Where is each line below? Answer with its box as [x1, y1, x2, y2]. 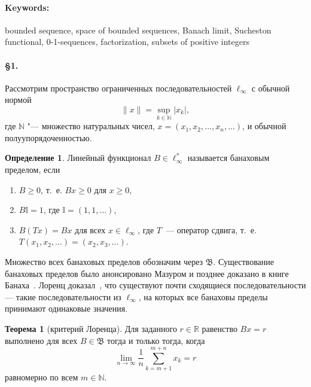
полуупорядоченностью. [5, 131, 92, 144]
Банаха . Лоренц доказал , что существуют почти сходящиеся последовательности [5, 279, 306, 291]
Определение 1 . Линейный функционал [5, 151, 151, 164]
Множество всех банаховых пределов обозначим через [5, 255, 203, 267]
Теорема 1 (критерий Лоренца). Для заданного [5, 322, 177, 334]
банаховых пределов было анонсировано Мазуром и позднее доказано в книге [5, 267, 289, 279]
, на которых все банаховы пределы [138, 290, 268, 303]
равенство [202, 322, 237, 334]
